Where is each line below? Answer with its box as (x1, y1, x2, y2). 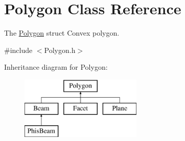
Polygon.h (44, 44, 76, 55)
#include (4, 44, 33, 55)
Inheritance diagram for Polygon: (4, 62, 108, 72)
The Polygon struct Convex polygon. (4, 27, 120, 38)
